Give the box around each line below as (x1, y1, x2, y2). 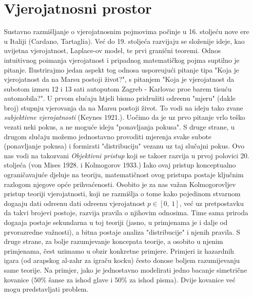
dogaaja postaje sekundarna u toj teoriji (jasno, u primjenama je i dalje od (4, 217, 228, 227)
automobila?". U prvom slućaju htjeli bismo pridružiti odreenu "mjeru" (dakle (4, 93, 236, 103)
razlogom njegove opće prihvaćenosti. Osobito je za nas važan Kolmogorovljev (4, 179, 236, 189)
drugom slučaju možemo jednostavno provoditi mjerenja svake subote (4, 131, 212, 141)
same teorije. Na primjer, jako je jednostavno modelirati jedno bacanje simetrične (4, 264, 247, 275)
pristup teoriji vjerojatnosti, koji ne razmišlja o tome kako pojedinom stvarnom (4, 188, 241, 199)
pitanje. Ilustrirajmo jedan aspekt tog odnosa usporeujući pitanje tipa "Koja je (4, 64, 239, 74)
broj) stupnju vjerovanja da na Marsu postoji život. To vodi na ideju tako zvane (4, 102, 243, 112)
